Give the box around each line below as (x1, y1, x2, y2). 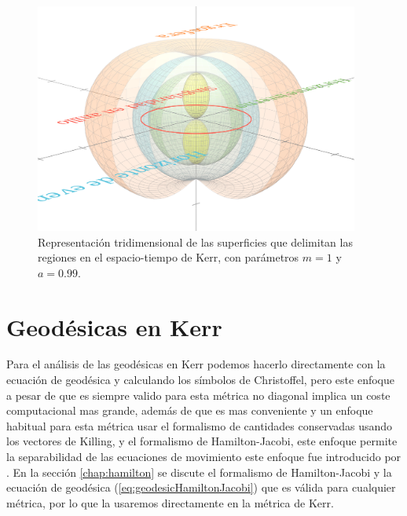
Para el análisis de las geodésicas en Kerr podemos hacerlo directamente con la (6, 356, 386, 372)
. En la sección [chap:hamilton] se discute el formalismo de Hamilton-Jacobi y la (6, 463, 392, 480)
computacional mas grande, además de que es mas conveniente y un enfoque (6, 402, 373, 419)
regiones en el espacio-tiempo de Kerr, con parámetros (38, 249, 299, 265)
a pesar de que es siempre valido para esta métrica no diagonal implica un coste (6, 386, 390, 403)
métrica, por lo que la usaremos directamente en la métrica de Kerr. (6, 494, 334, 511)
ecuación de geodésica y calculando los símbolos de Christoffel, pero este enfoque (6, 371, 394, 388)
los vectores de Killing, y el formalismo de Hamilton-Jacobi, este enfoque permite (6, 433, 398, 449)
